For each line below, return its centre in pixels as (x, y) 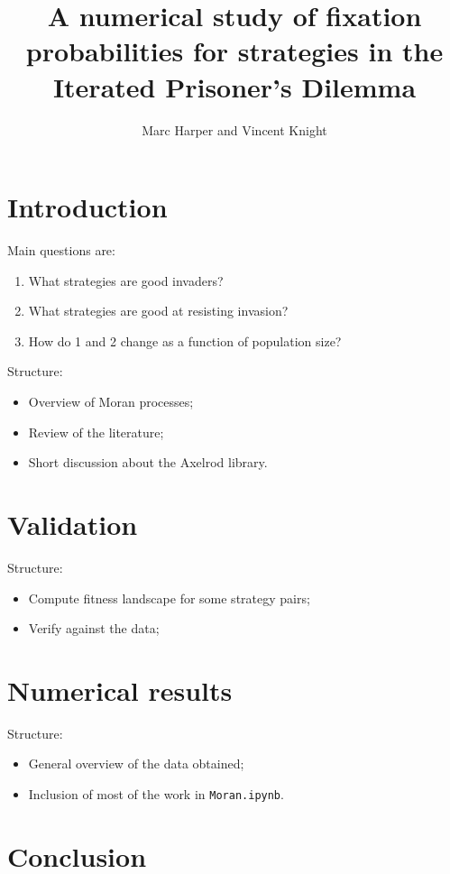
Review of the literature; (96, 432)
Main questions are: (61, 250)
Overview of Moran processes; (111, 401)
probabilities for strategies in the (234, 51)
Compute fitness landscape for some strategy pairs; (169, 598)
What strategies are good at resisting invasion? (158, 311)
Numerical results (120, 690)
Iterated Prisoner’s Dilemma (234, 86)
